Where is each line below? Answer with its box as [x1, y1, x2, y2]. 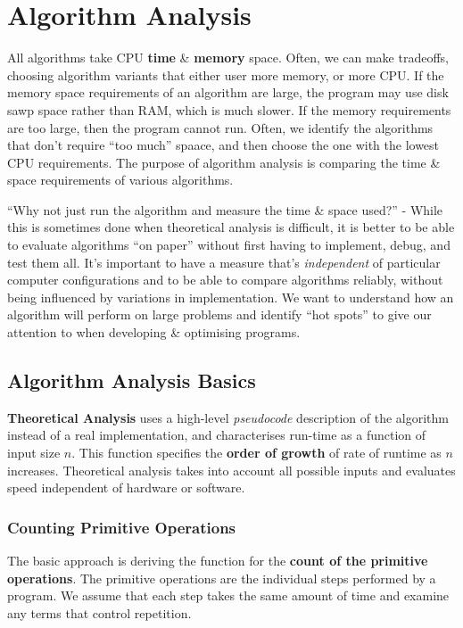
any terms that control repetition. [7, 603, 192, 622]
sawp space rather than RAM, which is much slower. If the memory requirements [7, 100, 451, 119]
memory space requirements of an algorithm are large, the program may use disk [7, 83, 449, 102]
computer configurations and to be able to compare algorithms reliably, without [7, 270, 443, 289]
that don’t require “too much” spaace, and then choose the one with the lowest [7, 136, 440, 154]
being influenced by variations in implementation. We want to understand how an [7, 287, 454, 306]
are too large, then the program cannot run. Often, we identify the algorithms [7, 118, 434, 136]
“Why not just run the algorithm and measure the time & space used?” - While [7, 200, 443, 219]
